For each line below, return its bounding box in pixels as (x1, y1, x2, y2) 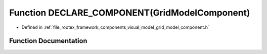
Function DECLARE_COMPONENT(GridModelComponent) (9, 7, 250, 18)
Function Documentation (9, 37, 88, 45)
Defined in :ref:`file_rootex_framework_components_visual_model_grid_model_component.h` (21, 24, 210, 30)
